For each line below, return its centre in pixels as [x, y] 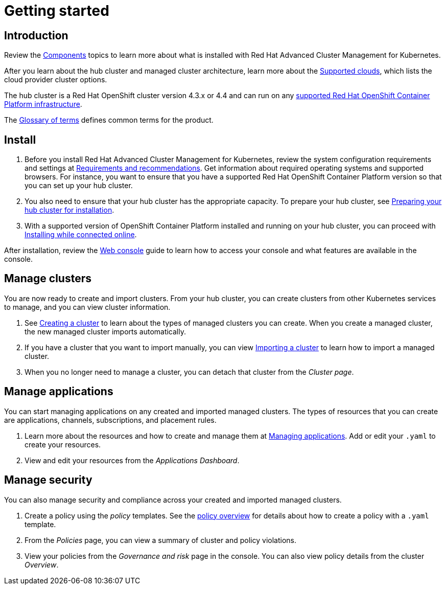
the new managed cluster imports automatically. [105, 331]
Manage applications [59, 392]
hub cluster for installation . [69, 210]
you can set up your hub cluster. [79, 186]
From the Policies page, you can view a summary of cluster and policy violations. [160, 540]
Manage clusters [48, 279]
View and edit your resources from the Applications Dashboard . [132, 460]
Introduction [36, 35]
